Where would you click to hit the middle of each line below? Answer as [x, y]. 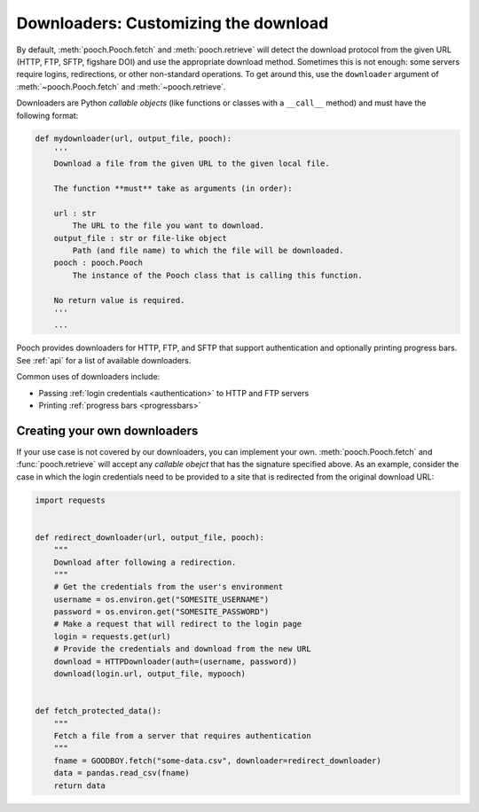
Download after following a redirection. [145, 562]
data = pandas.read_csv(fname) [122, 773]
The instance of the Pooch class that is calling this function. [217, 275]
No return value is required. [119, 300]
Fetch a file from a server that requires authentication [182, 735]
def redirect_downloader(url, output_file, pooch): [150, 537]
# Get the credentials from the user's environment [169, 587]
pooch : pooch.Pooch [98, 263]
